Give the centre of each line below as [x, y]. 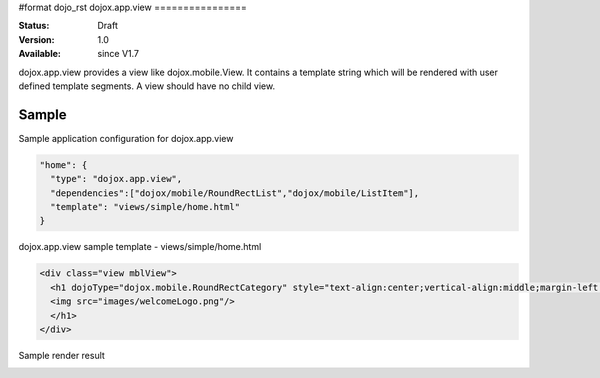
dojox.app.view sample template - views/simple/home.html [140, 247]
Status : [34, 26]
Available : [40, 54]
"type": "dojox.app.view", [116, 179]
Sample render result [61, 355]
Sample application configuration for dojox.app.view [126, 138]
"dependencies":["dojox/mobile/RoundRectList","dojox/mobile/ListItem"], [235, 193]
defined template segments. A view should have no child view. [146, 86]
